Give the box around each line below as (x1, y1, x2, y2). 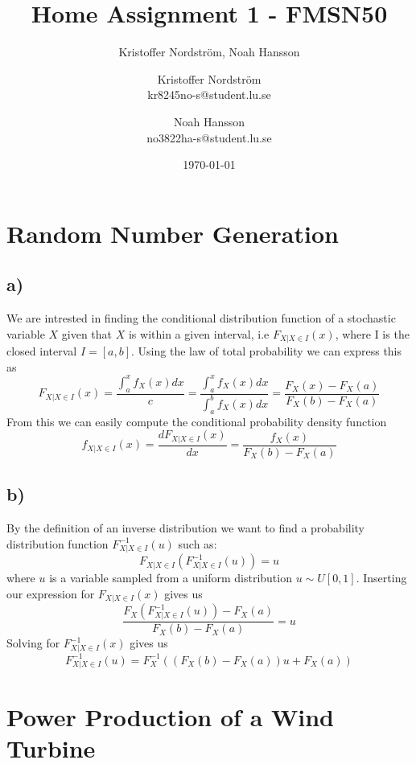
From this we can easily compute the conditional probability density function (6, 413, 387, 429)
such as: (178, 535, 217, 552)
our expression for (6, 585, 95, 602)
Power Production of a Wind (6, 700, 335, 733)
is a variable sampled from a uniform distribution (49, 569, 292, 586)
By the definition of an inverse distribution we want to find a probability (6, 520, 365, 536)
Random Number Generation (6, 216, 339, 249)
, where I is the (335, 325, 410, 342)
